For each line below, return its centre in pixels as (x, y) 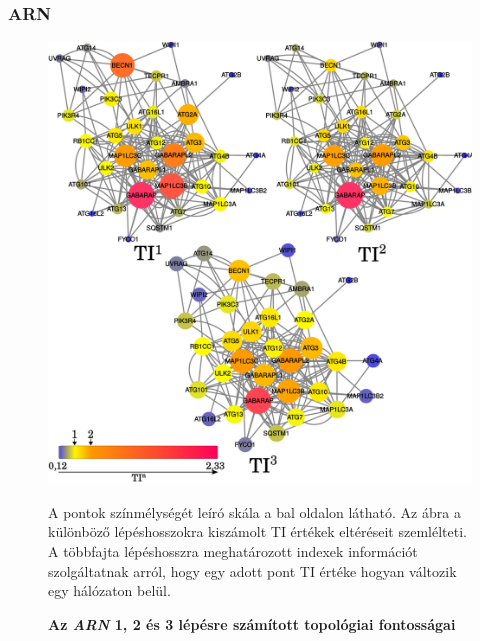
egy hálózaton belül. (109, 590)
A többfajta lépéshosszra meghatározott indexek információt (233, 551)
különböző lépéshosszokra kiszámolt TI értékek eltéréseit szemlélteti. (257, 531)
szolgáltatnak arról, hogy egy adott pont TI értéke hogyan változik (252, 570)
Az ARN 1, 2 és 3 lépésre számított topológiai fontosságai (252, 623)
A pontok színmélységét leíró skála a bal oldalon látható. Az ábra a (254, 511)
